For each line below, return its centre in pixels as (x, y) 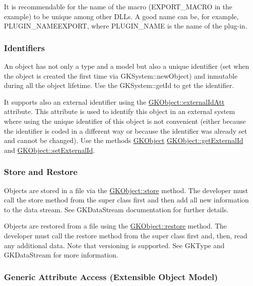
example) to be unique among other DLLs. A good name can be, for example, (121, 16)
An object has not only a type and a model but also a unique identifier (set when (127, 66)
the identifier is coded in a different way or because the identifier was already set (126, 130)
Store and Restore (41, 172)
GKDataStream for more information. (61, 255)
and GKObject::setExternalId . (49, 150)
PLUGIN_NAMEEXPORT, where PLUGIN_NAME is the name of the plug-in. (126, 26)
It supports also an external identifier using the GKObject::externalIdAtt (114, 101)
